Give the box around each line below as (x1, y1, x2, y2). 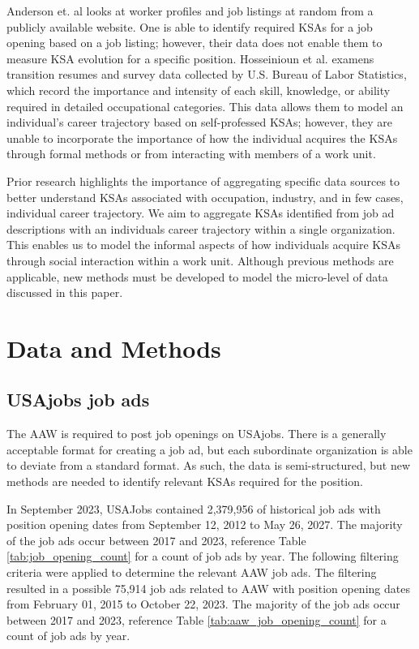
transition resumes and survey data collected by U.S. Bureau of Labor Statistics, (6, 66, 407, 83)
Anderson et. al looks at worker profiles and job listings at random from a (6, 2, 374, 19)
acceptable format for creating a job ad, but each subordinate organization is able (6, 441, 413, 458)
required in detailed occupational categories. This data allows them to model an (6, 97, 404, 114)
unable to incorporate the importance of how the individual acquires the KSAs (6, 129, 398, 146)
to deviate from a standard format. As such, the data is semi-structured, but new (6, 457, 411, 474)
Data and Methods (6, 331, 221, 364)
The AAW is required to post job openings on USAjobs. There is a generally (6, 425, 387, 442)
